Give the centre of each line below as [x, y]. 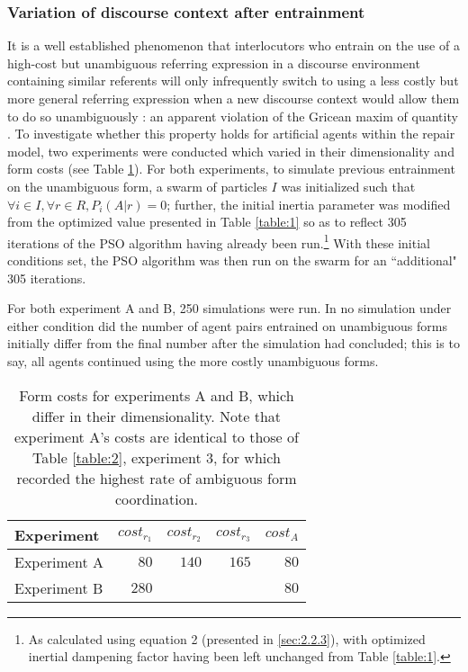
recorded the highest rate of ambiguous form [157, 478]
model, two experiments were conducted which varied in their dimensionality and [231, 151]
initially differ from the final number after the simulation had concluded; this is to [234, 343]
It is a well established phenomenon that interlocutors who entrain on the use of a [234, 45]
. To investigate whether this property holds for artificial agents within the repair [231, 134]
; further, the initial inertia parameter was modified [309, 204]
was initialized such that [348, 186]
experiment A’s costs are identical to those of [156, 436]
